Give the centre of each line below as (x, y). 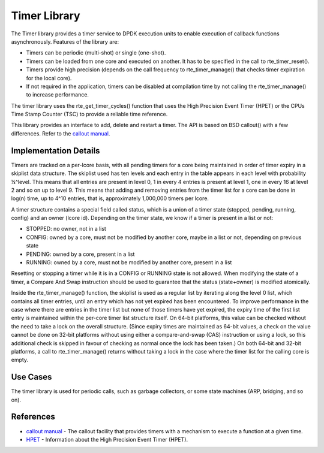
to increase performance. (58, 95)
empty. (20, 360)
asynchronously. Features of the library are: (65, 41)
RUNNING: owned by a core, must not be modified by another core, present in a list (129, 262)
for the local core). (49, 78)
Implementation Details (55, 151)
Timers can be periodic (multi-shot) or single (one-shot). (96, 53)
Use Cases (31, 377)
